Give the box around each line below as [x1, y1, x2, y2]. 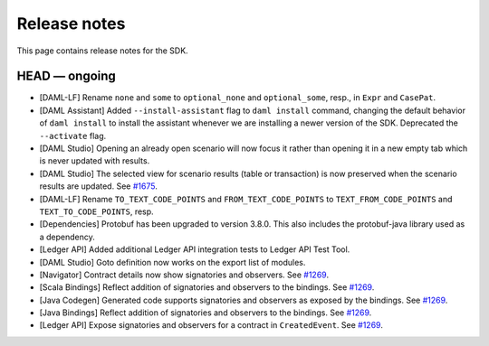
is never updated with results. [39, 155, 150, 166]
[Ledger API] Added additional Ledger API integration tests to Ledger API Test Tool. [39, 244, 350, 255]
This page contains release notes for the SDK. [16, 45, 189, 56]
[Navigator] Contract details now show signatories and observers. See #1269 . [39, 269, 330, 280]
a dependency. [39, 231, 95, 242]
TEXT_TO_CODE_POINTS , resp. [39, 206, 154, 217]
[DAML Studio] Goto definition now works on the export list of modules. [39, 257, 306, 267]
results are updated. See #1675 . [39, 181, 158, 192]
